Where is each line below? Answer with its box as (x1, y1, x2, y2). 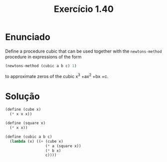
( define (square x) (5, 121, 46, 126)
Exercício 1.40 (54, 3, 114, 15)
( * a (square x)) (45, 143, 81, 149)
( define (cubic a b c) (5, 134, 52, 139)
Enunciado (5, 31, 51, 43)
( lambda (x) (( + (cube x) (9, 139, 64, 144)
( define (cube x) (5, 107, 41, 112)
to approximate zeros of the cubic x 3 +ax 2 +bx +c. (5, 72, 109, 79)
